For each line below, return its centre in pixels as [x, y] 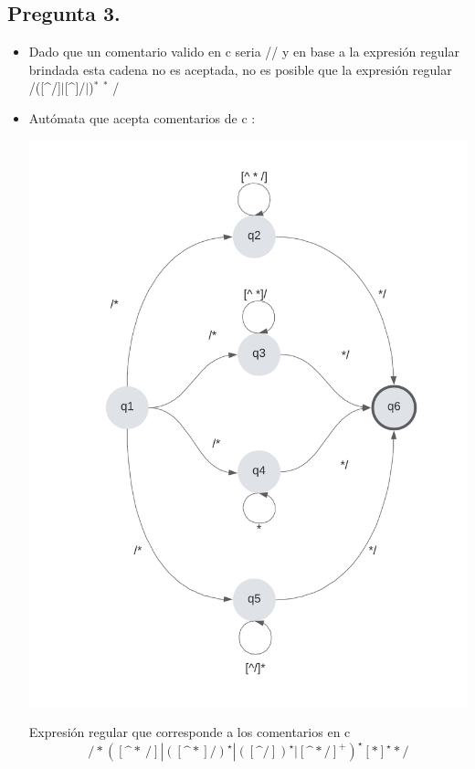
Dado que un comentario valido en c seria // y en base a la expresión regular [244, 52]
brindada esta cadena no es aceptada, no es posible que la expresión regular [240, 69]
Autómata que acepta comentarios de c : [142, 117]
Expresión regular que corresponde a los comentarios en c [190, 732]
